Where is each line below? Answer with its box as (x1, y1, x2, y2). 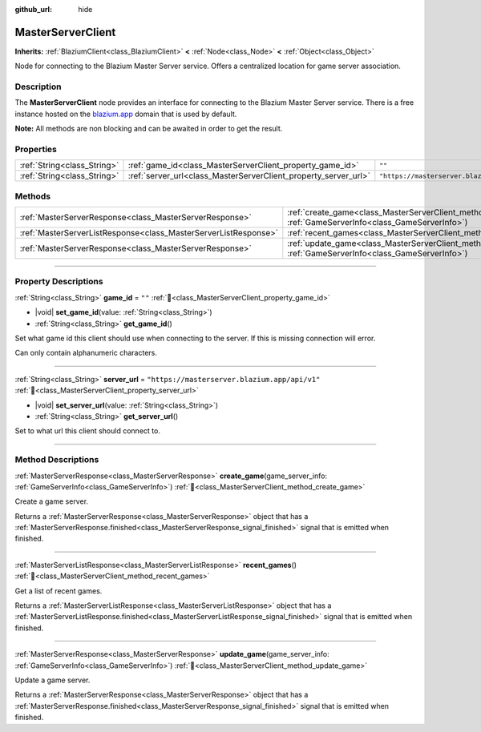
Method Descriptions (14, 454, 99, 465)
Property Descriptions (14, 276, 103, 288)
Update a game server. (14, 675, 91, 685)
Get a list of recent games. (14, 585, 103, 596)
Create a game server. (14, 497, 88, 506)
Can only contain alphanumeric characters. (14, 348, 158, 358)
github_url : (14, 5, 52, 14)
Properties (14, 143, 58, 155)
